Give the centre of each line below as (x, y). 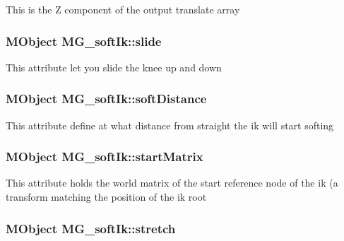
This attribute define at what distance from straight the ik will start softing (170, 125)
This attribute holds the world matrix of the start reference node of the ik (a (172, 183)
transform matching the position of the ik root (106, 197)
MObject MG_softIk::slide (84, 41)
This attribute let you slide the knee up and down (114, 67)
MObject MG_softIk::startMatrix (105, 157)
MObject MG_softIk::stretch (91, 228)
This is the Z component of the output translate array (123, 9)
